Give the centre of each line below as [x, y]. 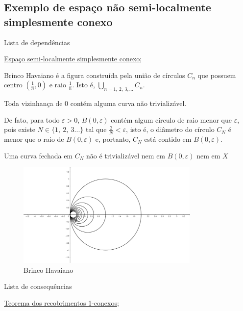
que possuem [217, 75]
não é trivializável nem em [126, 155]
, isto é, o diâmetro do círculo [170, 129]
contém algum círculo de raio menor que [171, 119]
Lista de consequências [38, 286]
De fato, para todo [32, 119]
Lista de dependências [37, 42]
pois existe [20, 129]
